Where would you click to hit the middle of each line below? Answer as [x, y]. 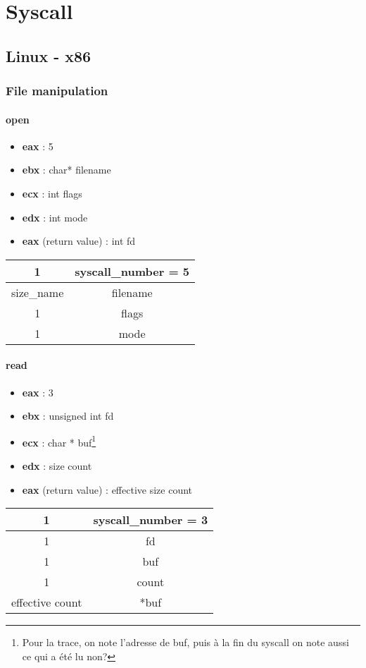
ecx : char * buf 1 [59, 441]
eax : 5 [38, 146]
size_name [38, 292]
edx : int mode [55, 217]
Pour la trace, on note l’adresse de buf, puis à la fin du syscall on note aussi [185, 642]
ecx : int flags [52, 193]
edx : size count [57, 466]
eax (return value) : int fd [79, 241]
